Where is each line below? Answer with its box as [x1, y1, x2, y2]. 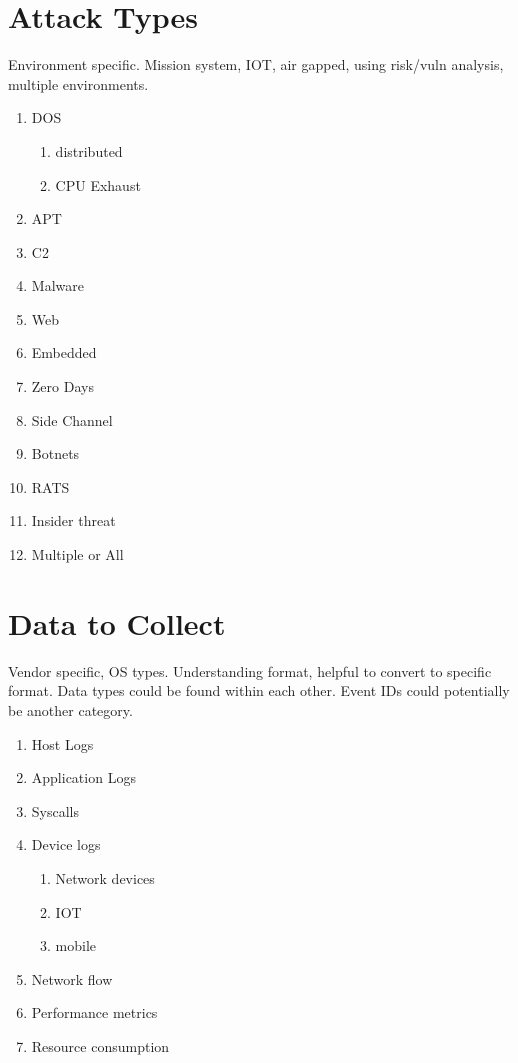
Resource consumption [31, 1035, 170, 1056]
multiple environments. [8, 73, 149, 94]
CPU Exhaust [55, 174, 141, 195]
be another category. [8, 699, 133, 720]
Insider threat [31, 510, 116, 531]
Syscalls [31, 800, 80, 821]
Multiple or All [31, 544, 124, 565]
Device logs [31, 834, 101, 855]
